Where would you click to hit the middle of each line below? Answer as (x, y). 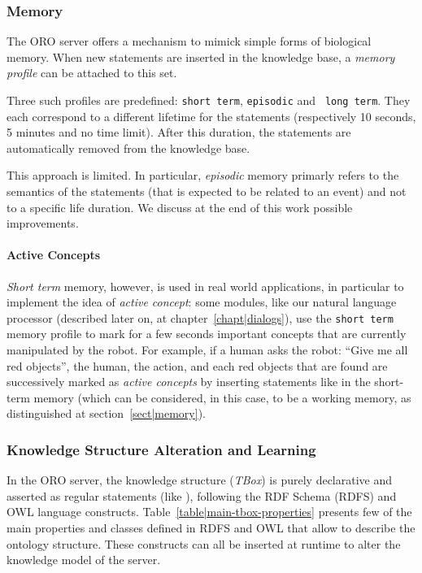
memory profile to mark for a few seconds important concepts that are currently (207, 334)
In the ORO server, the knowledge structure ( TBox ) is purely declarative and (200, 480)
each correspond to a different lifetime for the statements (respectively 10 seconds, (211, 116)
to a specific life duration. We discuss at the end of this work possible (180, 207)
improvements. (43, 223)
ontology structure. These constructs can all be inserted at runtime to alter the (204, 543)
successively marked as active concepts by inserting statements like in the (189, 382)
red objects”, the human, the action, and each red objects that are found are (197, 365)
